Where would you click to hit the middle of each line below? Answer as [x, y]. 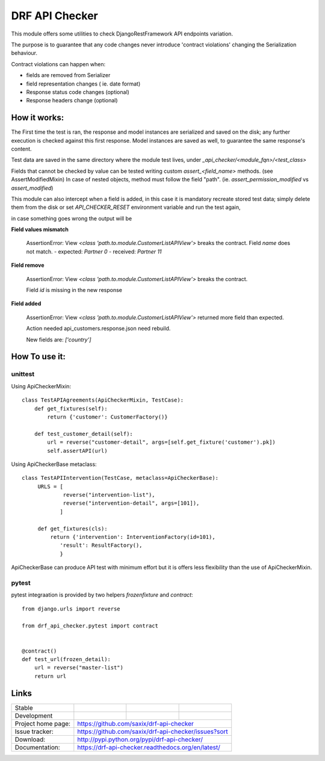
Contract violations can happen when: [58, 64]
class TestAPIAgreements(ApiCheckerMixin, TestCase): [103, 400]
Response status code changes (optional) [78, 92]
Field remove [28, 266]
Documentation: [37, 747]
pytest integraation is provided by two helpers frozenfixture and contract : [102, 595]
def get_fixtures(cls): [73, 529]
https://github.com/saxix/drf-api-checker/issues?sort [153, 731]
